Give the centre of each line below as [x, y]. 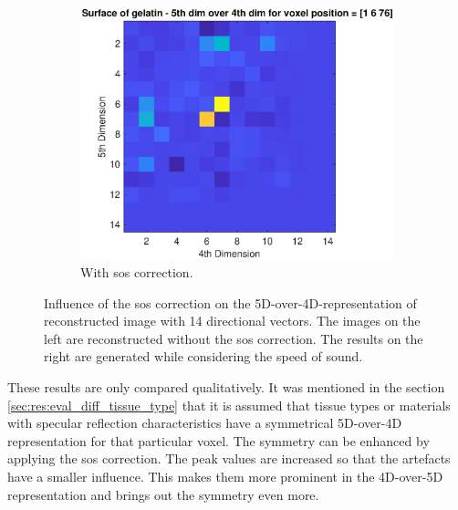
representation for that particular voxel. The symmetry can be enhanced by [219, 440]
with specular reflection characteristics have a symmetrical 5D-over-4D [205, 423]
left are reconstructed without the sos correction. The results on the [234, 338]
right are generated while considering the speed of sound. [203, 356]
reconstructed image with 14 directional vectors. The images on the [232, 321]
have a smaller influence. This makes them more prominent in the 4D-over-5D [225, 476]
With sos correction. [137, 272]
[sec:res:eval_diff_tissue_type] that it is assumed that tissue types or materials [229, 405]
